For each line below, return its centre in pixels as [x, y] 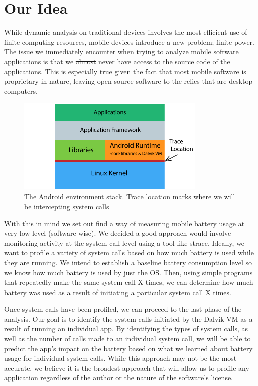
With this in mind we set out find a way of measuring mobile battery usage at [124, 223]
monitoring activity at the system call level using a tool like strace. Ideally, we [124, 243]
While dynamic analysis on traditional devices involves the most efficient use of [126, 32]
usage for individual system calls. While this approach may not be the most [120, 358]
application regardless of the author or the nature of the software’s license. [119, 378]
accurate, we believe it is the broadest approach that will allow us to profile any [127, 368]
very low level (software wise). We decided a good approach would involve [118, 233]
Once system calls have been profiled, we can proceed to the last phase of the [123, 309]
